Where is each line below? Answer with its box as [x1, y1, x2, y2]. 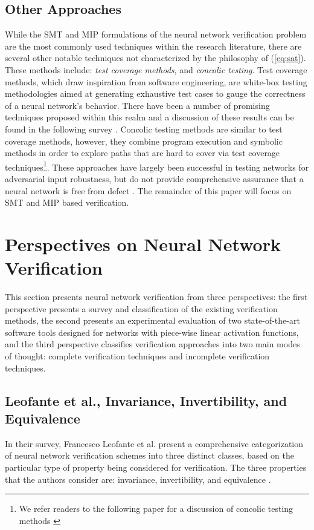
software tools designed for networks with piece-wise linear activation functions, [5, 326, 299, 338]
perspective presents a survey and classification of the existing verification [5, 302, 278, 315]
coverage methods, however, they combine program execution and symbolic [5, 134, 283, 147]
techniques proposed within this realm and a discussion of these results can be [5, 111, 294, 123]
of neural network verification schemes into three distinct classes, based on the [5, 449, 294, 462]
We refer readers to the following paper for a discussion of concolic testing [19, 502, 293, 515]
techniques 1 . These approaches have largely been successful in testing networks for [5, 159, 309, 173]
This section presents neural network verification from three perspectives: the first [5, 290, 308, 303]
